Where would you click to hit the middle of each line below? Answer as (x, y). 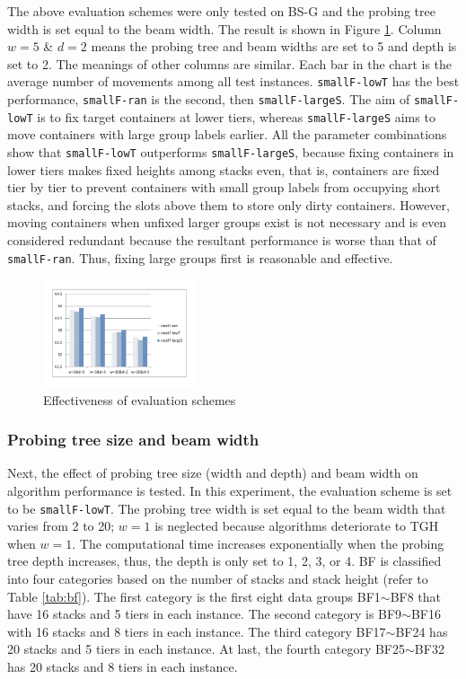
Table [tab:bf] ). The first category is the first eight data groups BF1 (194, 596)
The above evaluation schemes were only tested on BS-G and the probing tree (221, 11)
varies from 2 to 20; (61, 526)
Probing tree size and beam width (133, 440)
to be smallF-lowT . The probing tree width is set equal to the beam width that (227, 508)
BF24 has (422, 631)
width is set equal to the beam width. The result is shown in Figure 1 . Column (224, 28)
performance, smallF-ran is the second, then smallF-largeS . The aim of (209, 99)
